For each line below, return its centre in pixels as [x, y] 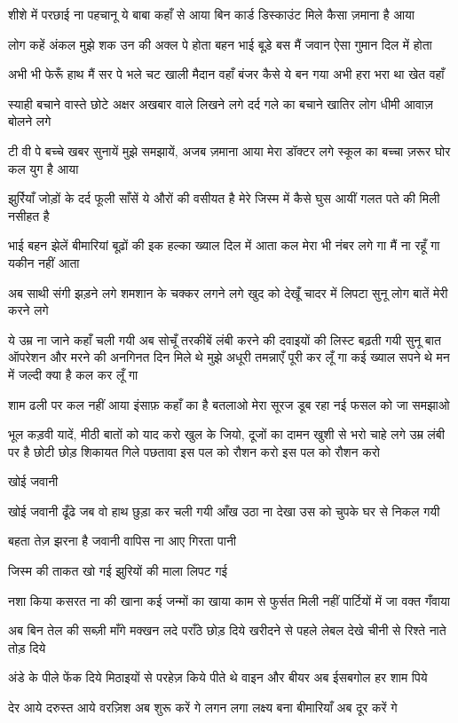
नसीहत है [29, 215]
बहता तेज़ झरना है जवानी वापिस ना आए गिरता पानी [122, 541]
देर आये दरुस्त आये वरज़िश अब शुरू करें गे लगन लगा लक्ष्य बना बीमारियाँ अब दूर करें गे [203, 707]
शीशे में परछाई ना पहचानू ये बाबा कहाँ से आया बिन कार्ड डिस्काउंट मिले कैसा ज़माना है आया [212, 14]
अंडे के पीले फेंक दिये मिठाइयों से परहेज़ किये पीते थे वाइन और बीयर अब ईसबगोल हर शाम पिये [218, 677]
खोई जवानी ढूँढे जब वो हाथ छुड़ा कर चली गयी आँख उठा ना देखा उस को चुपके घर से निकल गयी [224, 511]
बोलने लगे [30, 121]
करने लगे [28, 310]
